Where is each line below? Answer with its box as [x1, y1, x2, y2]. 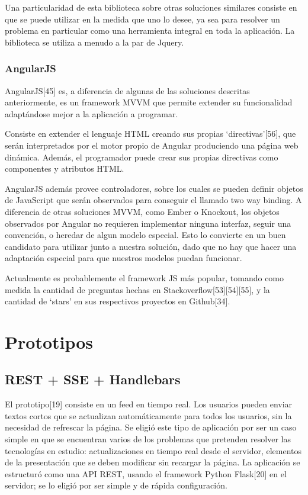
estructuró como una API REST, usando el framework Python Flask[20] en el [5, 467, 287, 480]
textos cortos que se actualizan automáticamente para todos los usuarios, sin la [5, 409, 292, 422]
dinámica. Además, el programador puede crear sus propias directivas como [5, 150, 278, 163]
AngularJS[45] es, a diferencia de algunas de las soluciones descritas [5, 84, 250, 97]
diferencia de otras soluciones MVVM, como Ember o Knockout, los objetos [5, 205, 280, 217]
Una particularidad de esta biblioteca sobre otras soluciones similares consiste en [5, 1, 297, 13]
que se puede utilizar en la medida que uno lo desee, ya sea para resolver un [5, 12, 280, 25]
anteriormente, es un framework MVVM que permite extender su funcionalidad [5, 96, 293, 108]
